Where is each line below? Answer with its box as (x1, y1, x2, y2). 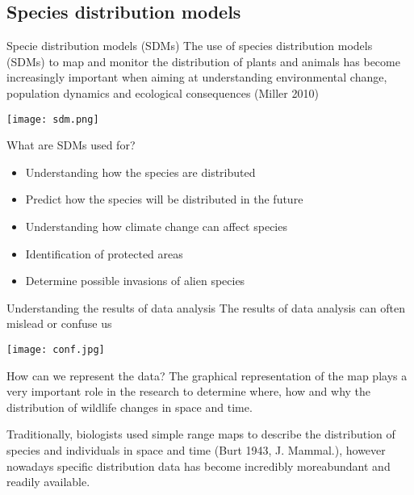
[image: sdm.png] (6, 113, 99, 125)
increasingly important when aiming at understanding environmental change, (6, 69, 387, 86)
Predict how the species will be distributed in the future (25, 191, 303, 208)
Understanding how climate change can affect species (25, 218, 287, 235)
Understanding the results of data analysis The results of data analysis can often (6, 299, 405, 316)
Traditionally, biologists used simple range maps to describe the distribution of (6, 426, 395, 443)
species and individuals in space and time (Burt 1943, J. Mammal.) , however (6, 442, 386, 459)
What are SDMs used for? (6, 136, 136, 153)
